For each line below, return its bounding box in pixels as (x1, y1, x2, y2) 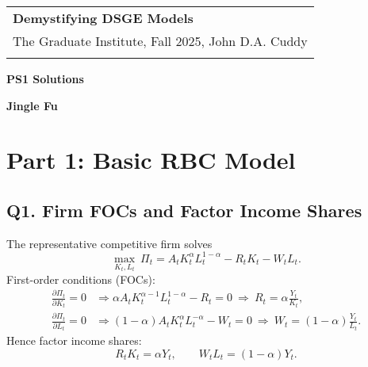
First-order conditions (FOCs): (6, 270, 155, 287)
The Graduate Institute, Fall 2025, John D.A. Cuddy (13, 32, 308, 50)
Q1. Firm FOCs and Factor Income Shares (6, 197, 362, 222)
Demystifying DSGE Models (13, 9, 194, 27)
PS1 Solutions (6, 71, 84, 86)
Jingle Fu (6, 97, 58, 113)
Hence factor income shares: (6, 332, 142, 349)
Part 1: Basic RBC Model (6, 143, 296, 176)
